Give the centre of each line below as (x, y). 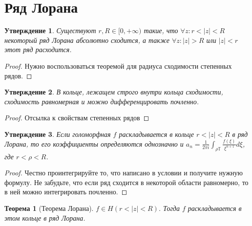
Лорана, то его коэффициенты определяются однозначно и (94, 143)
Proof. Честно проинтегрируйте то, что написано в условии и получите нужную (124, 173)
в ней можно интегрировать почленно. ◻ (66, 192)
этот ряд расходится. (38, 49)
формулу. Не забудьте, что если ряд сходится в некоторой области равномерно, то (126, 182)
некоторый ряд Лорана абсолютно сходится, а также (87, 40)
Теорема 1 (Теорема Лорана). (49, 208)
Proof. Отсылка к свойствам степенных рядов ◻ (77, 118)
